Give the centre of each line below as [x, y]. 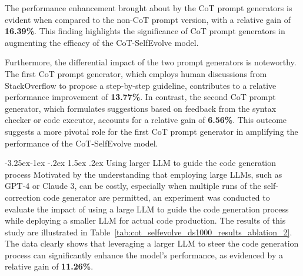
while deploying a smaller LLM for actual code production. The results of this [145, 220]
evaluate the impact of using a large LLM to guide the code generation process [147, 209]
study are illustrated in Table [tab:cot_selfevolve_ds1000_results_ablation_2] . [149, 232]
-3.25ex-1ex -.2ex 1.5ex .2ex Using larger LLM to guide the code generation [141, 163]
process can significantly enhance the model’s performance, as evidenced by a [144, 255]
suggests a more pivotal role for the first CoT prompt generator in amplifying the [151, 131]
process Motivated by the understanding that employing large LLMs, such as [144, 174]
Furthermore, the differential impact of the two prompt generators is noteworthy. [151, 62]
